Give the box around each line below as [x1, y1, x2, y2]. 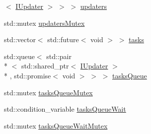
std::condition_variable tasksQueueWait [4, 104, 126, 114]
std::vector [4, 34, 36, 45]
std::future [47, 34, 79, 45]
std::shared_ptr [21, 61, 69, 71]
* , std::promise [4, 70, 51, 80]
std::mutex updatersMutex [4, 17, 85, 28]
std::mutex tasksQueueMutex [4, 87, 93, 97]
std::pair [46, 51, 72, 61]
